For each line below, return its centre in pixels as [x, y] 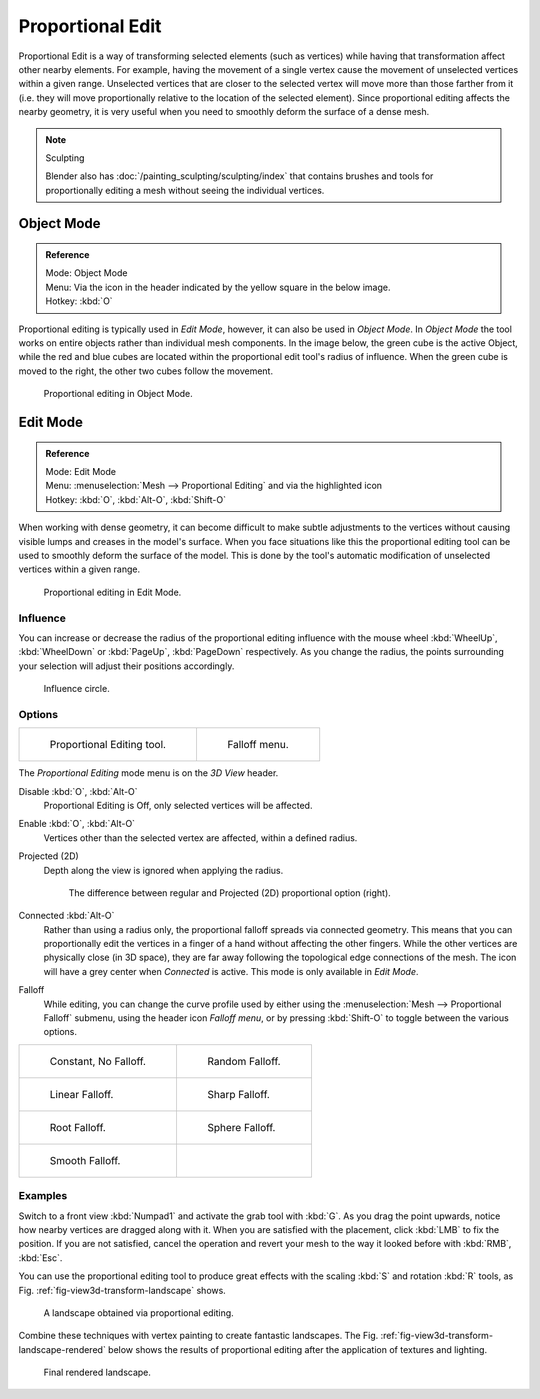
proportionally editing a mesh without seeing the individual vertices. [185, 190]
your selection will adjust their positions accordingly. [126, 666]
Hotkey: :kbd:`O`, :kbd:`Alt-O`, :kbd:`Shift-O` [136, 499]
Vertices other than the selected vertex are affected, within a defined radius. [200, 837]
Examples [43, 1196]
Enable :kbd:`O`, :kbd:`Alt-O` [76, 824]
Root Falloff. [78, 1127]
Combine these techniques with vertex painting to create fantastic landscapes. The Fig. [198, 1336]
